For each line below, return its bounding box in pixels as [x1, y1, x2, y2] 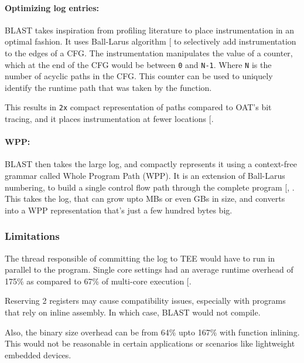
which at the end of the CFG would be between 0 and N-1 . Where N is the [5, 58, 272, 70]
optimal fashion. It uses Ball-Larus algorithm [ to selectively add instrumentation [5, 35, 296, 48]
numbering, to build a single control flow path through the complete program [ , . [5, 181, 295, 193]
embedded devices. [5, 348, 71, 361]
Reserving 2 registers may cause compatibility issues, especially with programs [5, 294, 286, 307]
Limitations [5, 229, 60, 243]
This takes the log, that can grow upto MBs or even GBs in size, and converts [5, 192, 285, 205]
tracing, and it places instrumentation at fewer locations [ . [5, 113, 214, 125]
